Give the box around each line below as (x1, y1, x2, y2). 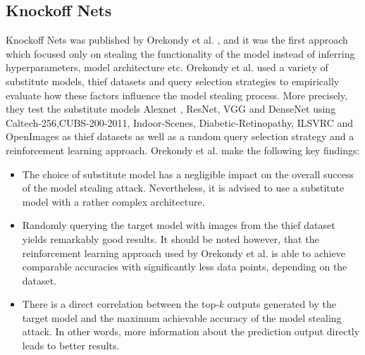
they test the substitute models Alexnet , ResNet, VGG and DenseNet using (6, 101, 336, 116)
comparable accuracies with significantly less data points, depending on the (22, 259, 347, 274)
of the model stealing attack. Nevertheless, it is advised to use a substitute (22, 180, 345, 195)
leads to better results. (22, 338, 120, 353)
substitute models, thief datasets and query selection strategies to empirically (6, 73, 340, 88)
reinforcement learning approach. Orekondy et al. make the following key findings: (6, 142, 360, 157)
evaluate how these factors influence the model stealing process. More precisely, (6, 87, 348, 102)
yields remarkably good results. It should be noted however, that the (22, 231, 319, 246)
